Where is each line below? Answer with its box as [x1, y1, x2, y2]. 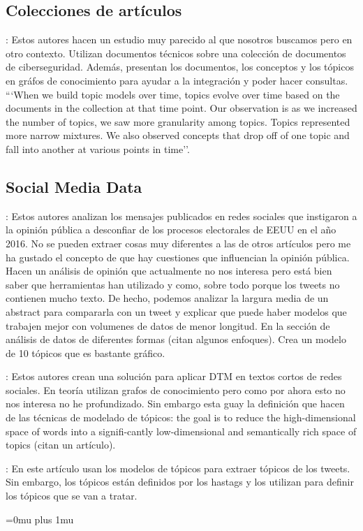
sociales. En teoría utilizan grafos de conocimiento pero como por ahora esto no [6, 382, 346, 397]
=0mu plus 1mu [6, 511, 74, 526]
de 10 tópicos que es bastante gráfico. [6, 345, 165, 360]
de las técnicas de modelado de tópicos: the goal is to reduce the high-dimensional [6, 410, 356, 425]
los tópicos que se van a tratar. [6, 488, 138, 503]
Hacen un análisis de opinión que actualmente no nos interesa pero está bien [6, 263, 332, 278]
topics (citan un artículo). [6, 437, 116, 452]
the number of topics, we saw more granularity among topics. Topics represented [6, 114, 350, 129]
